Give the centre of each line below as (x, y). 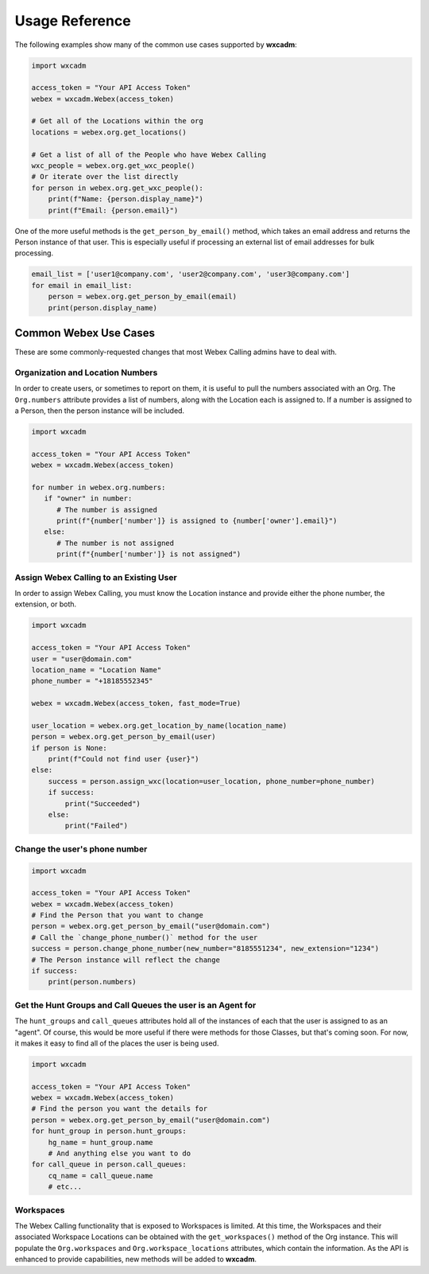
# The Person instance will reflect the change (126, 960)
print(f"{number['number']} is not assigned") (149, 554)
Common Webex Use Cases (85, 333)
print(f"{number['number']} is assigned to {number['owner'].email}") (197, 521)
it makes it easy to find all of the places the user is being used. (117, 1043)
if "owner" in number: (88, 499)
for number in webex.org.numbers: (99, 487)
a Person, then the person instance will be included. (100, 411)
